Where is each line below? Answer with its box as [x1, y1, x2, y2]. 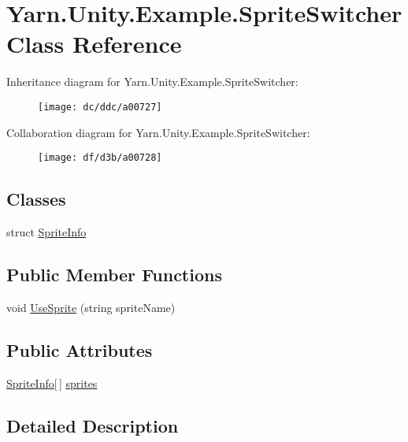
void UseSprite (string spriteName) [6, 299, 176, 315]
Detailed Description [6, 413, 179, 437]
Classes [6, 187, 66, 211]
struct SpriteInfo [6, 224, 87, 240]
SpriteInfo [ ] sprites [6, 374, 98, 391]
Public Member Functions [6, 262, 222, 286]
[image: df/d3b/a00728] [38, 152, 162, 164]
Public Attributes [6, 337, 153, 362]
